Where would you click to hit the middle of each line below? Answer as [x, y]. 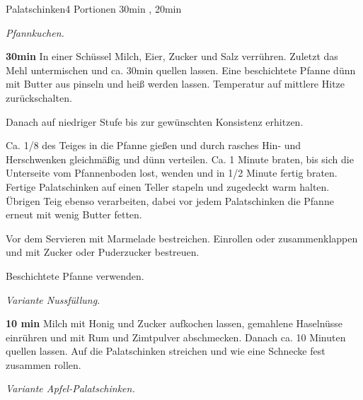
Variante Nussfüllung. [53, 299]
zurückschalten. [39, 97]
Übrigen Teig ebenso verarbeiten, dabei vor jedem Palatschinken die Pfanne [170, 200]
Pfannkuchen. [35, 32]
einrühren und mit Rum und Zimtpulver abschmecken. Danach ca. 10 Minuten [176, 337]
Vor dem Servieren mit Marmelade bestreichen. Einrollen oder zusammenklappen [182, 238]
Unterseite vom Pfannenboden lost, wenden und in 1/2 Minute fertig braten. [172, 173]
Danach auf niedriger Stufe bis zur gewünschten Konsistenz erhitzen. [155, 121]
